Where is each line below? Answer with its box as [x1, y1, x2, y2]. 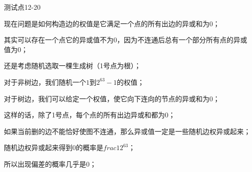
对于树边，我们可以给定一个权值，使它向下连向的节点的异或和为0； [4, 93, 220, 103]
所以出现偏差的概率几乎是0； [4, 158, 96, 169]
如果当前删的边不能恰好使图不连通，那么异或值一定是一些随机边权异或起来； [4, 126, 251, 136]
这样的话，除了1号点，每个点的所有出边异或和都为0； [4, 110, 175, 120]
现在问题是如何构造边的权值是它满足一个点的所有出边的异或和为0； [4, 18, 220, 28]
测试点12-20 [4, 2, 41, 12]
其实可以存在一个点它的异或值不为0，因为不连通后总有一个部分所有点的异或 [4, 35, 247, 45]
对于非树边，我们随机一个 [4, 76, 86, 87]
